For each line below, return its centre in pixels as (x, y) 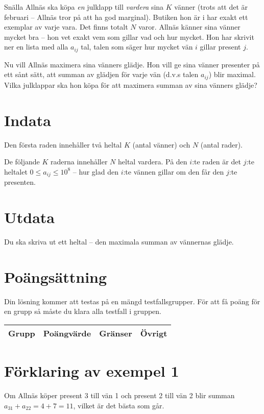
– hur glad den (95, 171)
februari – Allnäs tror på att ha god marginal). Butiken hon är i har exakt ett (126, 17)
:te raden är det (217, 162)
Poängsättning (56, 276)
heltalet (16, 171)
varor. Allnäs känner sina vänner (189, 27)
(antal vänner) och (161, 144)
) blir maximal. (232, 74)
